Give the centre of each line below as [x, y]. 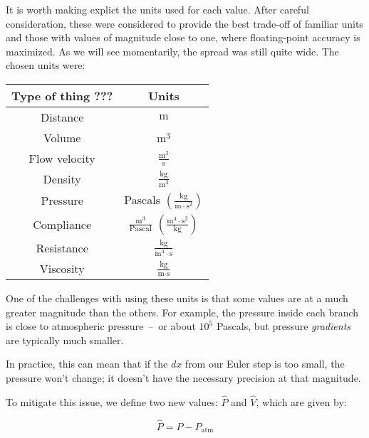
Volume [62, 137]
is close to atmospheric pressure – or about [101, 326]
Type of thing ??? [62, 95]
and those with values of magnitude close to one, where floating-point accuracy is [183, 37]
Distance [62, 117]
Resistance [62, 247]
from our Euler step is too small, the [265, 364]
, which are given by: [301, 401]
